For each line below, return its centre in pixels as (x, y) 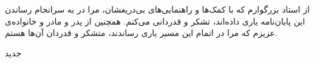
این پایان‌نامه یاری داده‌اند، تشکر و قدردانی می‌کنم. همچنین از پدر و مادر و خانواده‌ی (155, 21)
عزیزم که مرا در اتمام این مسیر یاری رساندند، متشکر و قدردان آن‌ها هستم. (141, 33)
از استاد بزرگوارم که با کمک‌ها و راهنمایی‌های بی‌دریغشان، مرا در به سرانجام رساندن (157, 9)
